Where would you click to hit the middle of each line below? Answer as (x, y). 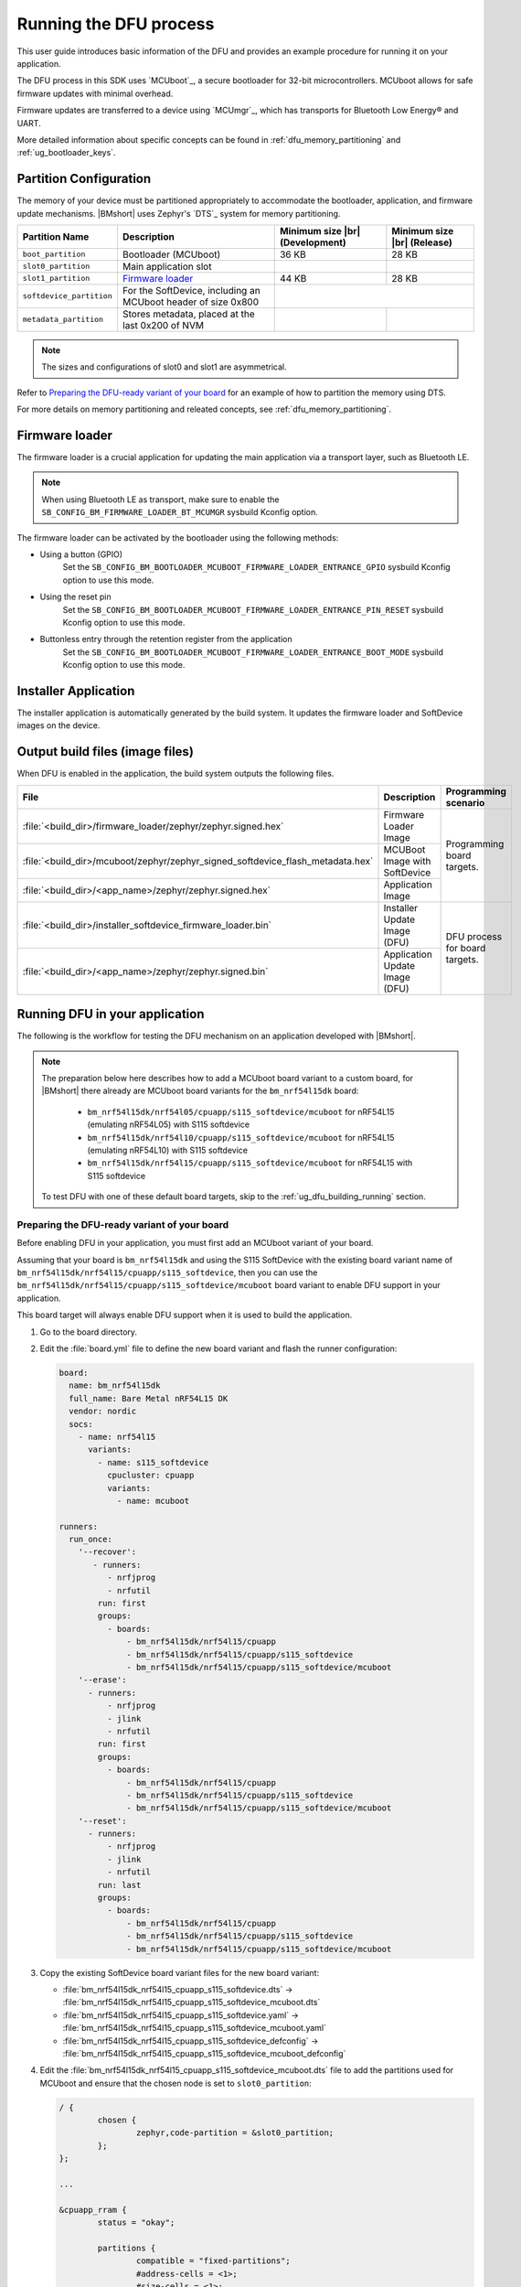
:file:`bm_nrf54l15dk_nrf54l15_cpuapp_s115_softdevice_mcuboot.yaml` (194, 2028)
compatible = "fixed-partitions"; (213, 2261)
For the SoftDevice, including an (191, 290)
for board (466, 949)
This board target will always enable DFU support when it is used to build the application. (185, 1315)
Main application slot (167, 266)
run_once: (91, 1540)
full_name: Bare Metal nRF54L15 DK (149, 1398)
